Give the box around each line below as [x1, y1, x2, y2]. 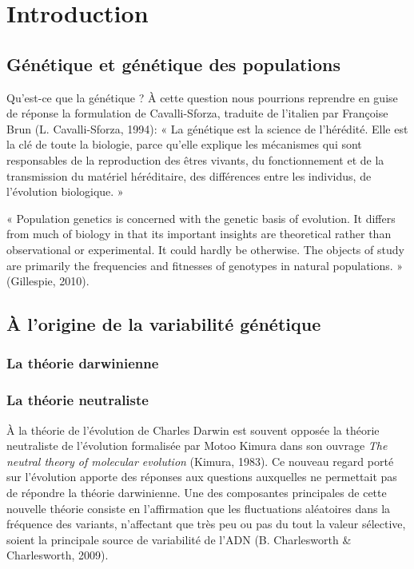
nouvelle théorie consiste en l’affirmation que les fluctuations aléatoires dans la [6, 499, 391, 516]
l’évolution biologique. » [6, 183, 124, 200]
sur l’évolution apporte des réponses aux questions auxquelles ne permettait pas [6, 468, 397, 485]
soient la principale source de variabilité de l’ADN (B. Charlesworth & [6, 531, 352, 547]
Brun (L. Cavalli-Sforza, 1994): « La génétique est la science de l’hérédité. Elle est [6, 120, 408, 137]
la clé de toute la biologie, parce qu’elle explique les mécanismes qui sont [6, 136, 362, 153]
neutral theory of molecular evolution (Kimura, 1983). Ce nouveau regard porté [6, 452, 394, 469]
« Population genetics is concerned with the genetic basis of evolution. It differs [6, 209, 396, 226]
